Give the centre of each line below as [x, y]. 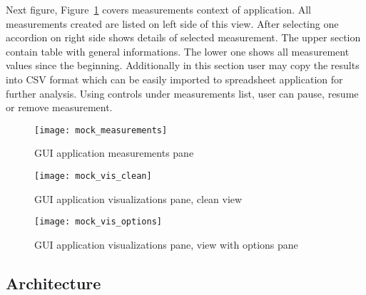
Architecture [54, 283]
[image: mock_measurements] [101, 130]
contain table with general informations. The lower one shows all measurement [178, 51]
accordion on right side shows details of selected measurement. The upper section [183, 37]
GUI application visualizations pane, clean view [138, 198]
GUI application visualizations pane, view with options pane [166, 244]
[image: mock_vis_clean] [93, 176]
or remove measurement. [59, 107]
